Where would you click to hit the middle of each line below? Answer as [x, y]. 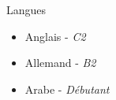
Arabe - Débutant [67, 89]
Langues [26, 9]
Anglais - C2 [55, 36]
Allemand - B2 [60, 63]
